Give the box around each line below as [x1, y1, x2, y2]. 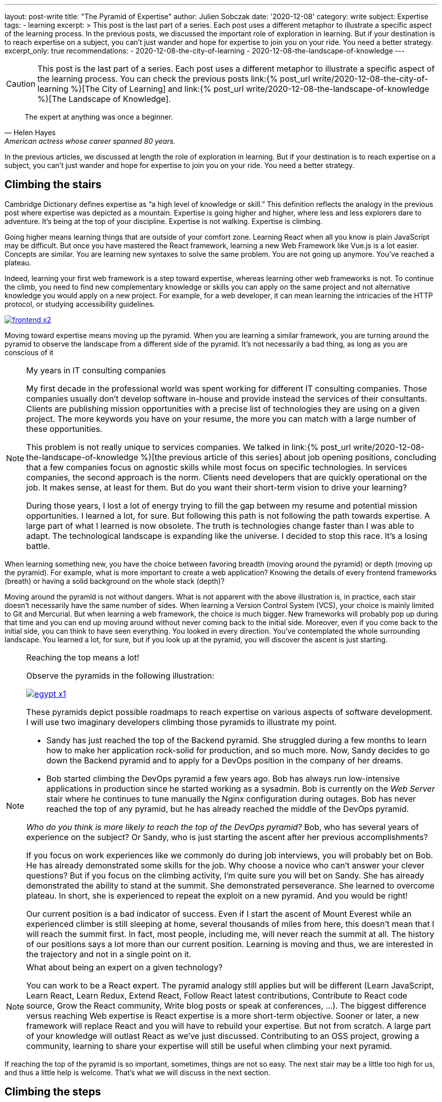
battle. [26, 540, 50, 551]
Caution [6, 79, 36, 89]
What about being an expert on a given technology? [26, 962, 223, 972]
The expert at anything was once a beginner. [25, 113, 173, 121]
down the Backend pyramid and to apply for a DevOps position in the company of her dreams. [46, 755, 403, 765]
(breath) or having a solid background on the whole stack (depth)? [5, 576, 225, 585]
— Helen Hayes [5, 128, 56, 137]
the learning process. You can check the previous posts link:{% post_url [37, 74, 310, 84]
